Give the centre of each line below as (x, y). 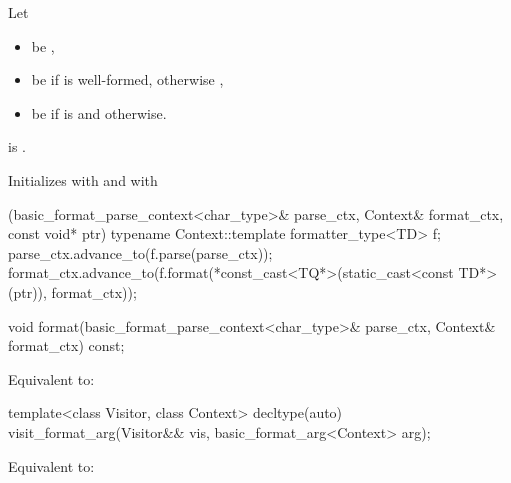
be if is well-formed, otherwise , (127, 79)
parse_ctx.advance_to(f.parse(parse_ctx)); (140, 252)
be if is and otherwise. (99, 112)
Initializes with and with (83, 179)
